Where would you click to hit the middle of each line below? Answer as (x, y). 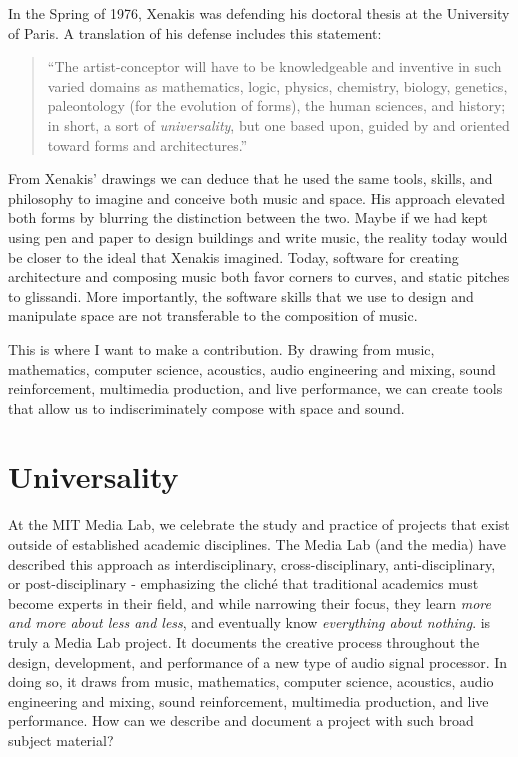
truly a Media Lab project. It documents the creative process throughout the (244, 641)
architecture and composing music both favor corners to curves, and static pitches (259, 276)
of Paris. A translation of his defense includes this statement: (195, 32)
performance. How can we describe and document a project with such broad (241, 720)
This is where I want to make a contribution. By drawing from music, (221, 348)
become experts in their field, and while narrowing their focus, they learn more (249, 602)
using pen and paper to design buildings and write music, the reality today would (258, 236)
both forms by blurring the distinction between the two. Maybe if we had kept (248, 217)
